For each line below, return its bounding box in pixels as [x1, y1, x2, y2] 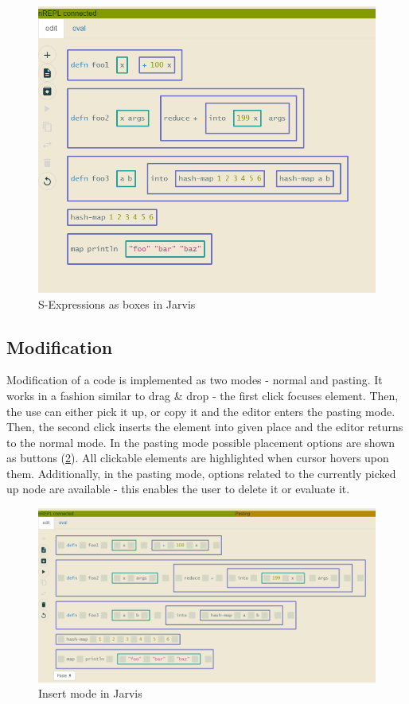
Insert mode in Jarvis [38, 685, 142, 702]
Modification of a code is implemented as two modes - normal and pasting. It [6, 371, 383, 388]
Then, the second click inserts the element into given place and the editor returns [6, 418, 403, 435]
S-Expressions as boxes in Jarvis [38, 295, 196, 312]
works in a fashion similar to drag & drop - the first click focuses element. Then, [6, 387, 399, 403]
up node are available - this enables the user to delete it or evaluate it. [6, 480, 350, 497]
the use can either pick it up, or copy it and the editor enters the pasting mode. [6, 403, 395, 419]
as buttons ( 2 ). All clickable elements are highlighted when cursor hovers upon [6, 449, 389, 466]
